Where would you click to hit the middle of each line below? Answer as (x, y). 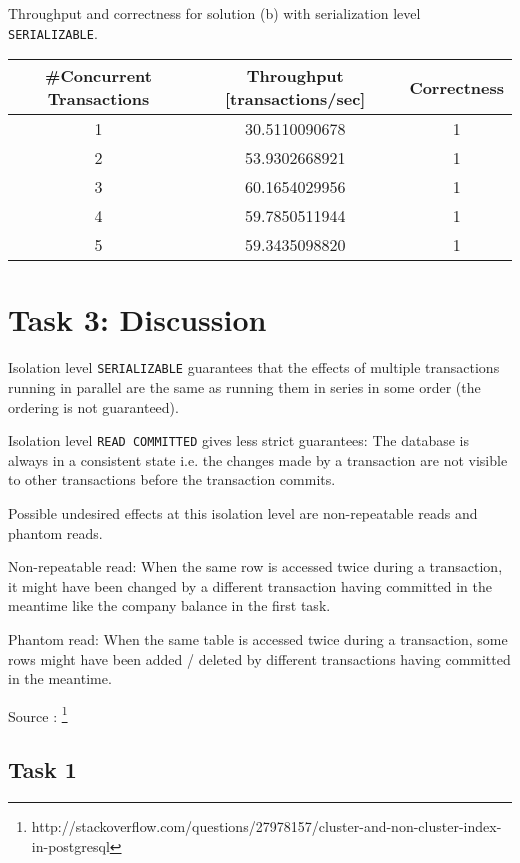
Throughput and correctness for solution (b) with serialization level (214, 13)
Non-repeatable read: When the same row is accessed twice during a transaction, (255, 566)
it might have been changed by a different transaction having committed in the (250, 585)
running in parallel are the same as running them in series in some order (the (244, 387)
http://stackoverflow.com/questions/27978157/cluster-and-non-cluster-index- (266, 826)
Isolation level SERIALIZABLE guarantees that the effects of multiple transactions (254, 367)
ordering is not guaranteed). (93, 406)
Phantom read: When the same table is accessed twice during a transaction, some (258, 639)
